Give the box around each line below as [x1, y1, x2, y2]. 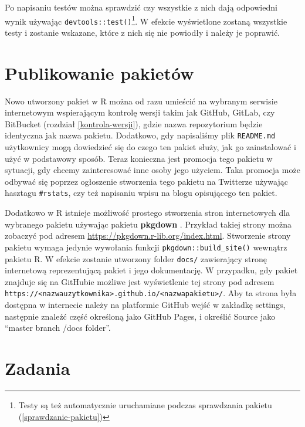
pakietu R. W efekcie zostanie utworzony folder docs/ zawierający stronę [5, 252, 267, 265]
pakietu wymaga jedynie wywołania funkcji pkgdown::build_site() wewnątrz [5, 240, 287, 253]
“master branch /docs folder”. [5, 321, 111, 334]
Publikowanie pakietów [5, 60, 194, 84]
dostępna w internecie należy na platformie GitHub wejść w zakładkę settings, [5, 299, 286, 311]
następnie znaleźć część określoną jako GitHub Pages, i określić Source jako [5, 310, 276, 322]
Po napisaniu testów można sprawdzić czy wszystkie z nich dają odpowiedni [5, 1, 277, 13]
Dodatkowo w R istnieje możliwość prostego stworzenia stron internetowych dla [5, 206, 290, 219]
